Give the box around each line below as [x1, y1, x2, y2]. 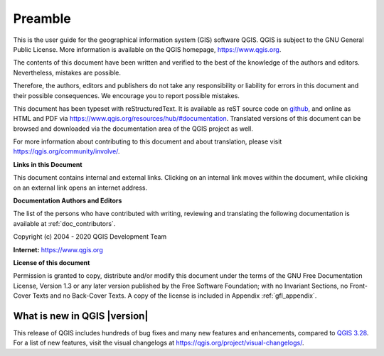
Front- [349, 281, 368, 290]
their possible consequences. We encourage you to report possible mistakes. [13, 91, 240, 99]
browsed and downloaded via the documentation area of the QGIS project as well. [13, 124, 254, 133]
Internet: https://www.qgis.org [13, 245, 103, 254]
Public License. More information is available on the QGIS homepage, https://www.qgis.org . [13, 45, 282, 53]
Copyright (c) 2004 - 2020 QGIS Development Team [13, 232, 167, 241]
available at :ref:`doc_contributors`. [13, 219, 116, 227]
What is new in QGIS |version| [13, 310, 149, 322]
